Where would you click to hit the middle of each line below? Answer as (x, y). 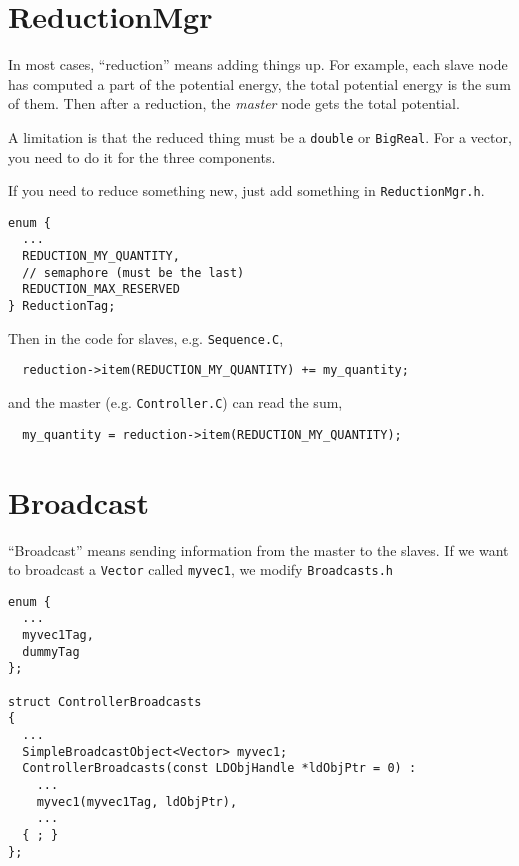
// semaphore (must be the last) (133, 272)
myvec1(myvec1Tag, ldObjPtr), (137, 801)
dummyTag (51, 651)
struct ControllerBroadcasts (105, 701)
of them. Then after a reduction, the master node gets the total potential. (234, 103)
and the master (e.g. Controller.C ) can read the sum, (175, 402)
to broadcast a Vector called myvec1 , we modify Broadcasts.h (201, 569)
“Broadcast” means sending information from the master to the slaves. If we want (258, 549)
